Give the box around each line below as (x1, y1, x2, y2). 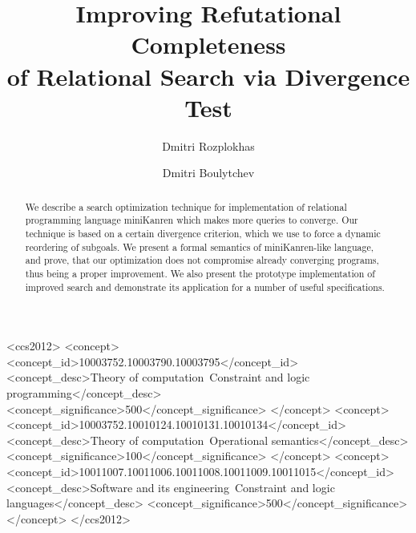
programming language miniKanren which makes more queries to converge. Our (25, 213, 358, 227)
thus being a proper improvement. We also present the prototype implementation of (25, 266, 375, 280)
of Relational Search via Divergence (6, 59, 410, 92)
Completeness (131, 28, 286, 61)
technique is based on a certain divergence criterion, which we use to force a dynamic (25, 226, 381, 240)
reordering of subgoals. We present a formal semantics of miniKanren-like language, (25, 240, 374, 253)
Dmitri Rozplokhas (162, 137, 255, 154)
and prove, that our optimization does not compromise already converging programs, (25, 253, 379, 267)
